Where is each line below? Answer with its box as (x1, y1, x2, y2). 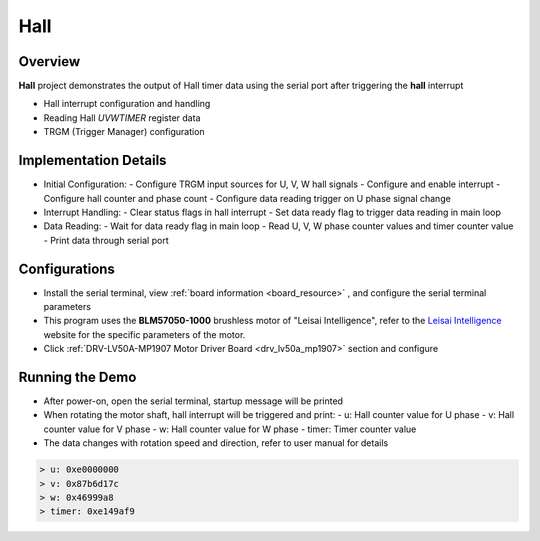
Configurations (18, 260, 115, 277)
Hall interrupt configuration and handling (43, 98, 211, 110)
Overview (18, 53, 81, 70)
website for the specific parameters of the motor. (43, 328, 246, 340)
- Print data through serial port (43, 234, 169, 246)
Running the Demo (18, 368, 137, 385)
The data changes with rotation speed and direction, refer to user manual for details (43, 437, 389, 449)
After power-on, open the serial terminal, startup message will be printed (43, 395, 344, 407)
